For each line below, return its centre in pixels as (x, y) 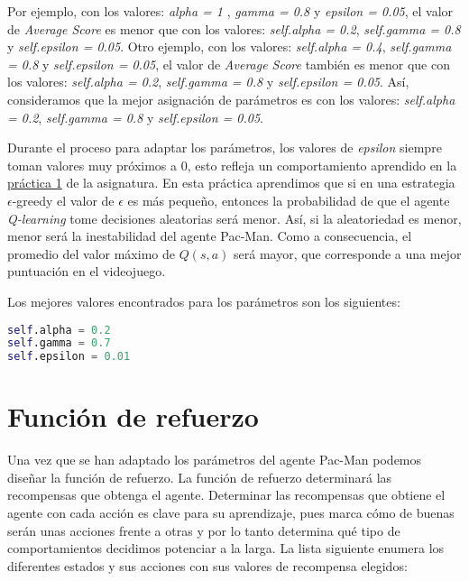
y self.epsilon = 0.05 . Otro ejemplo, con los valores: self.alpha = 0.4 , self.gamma (230, 46)
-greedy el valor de (63, 200)
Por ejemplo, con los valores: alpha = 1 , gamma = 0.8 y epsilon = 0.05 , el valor (230, 11)
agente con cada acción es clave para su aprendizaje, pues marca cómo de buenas (231, 513)
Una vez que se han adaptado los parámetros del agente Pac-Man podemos (215, 460)
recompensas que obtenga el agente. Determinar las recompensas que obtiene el (226, 495)
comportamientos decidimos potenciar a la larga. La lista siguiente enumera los (226, 548)
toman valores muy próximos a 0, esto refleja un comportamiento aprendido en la (232, 165)
